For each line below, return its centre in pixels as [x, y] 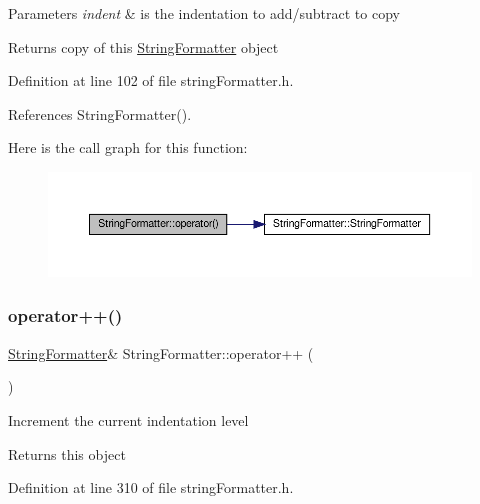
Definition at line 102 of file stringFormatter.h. [151, 80]
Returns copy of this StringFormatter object [143, 46]
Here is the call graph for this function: [128, 147]
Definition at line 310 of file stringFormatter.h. [151, 487]
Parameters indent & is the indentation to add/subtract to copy [204, 13]
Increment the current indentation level [128, 419]
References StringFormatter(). [100, 113]
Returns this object [67, 453]
